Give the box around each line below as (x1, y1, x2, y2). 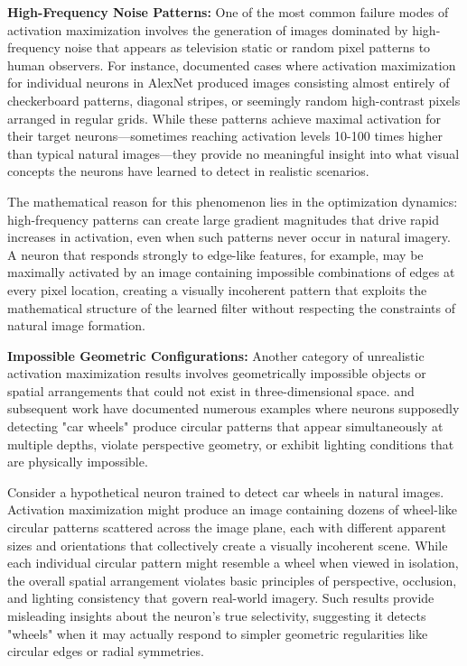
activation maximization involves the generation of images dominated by (7, 20, 408, 39)
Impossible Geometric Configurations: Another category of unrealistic (7, 346, 425, 365)
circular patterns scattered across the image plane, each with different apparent (7, 518, 446, 537)
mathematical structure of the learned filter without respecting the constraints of (7, 298, 455, 317)
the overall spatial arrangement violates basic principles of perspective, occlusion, (7, 570, 457, 589)
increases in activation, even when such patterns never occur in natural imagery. (7, 227, 451, 246)
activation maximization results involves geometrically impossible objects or (7, 364, 426, 383)
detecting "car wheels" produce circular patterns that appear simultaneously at (7, 417, 444, 436)
